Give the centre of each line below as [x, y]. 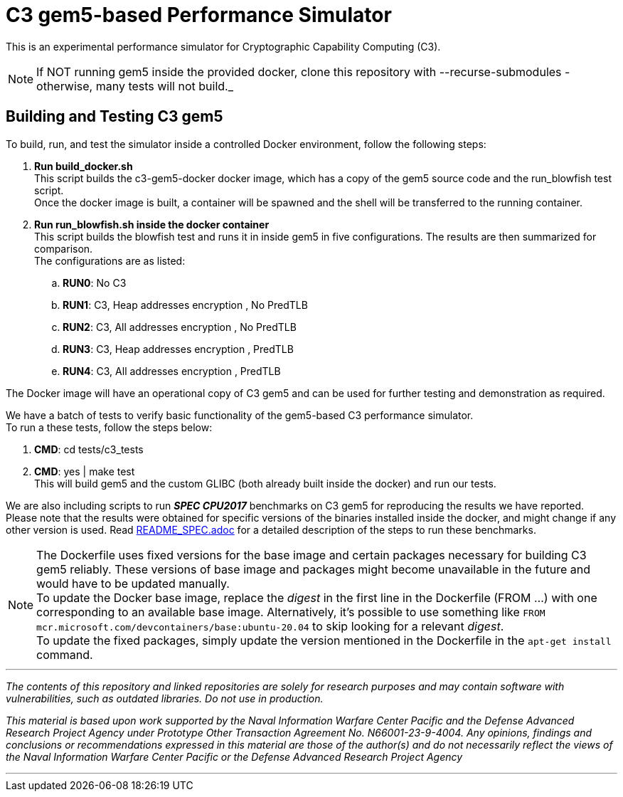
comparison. [64, 248]
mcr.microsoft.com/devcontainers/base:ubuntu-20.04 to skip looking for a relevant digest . [270, 626]
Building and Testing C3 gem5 [115, 117]
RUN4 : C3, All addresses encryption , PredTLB [172, 371]
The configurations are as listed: [110, 260]
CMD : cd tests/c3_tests [89, 449]
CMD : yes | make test [85, 471]
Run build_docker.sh [84, 166]
